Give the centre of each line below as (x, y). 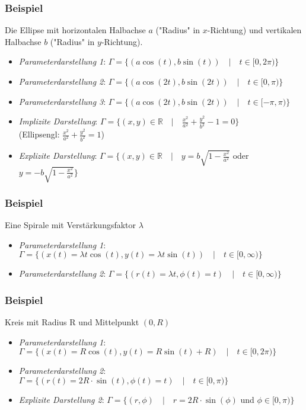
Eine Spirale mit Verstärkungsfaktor (71, 225)
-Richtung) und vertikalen (254, 30)
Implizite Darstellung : (58, 121)
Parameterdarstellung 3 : (62, 101)
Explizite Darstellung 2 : (61, 400)
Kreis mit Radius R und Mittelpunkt (72, 322)
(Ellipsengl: (39, 134)
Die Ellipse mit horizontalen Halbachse (75, 30)
